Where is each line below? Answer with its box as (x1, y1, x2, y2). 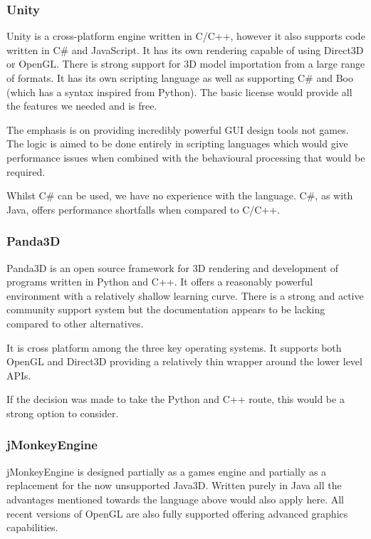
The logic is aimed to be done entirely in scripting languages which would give (6, 136, 348, 151)
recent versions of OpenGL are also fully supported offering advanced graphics (6, 506, 348, 520)
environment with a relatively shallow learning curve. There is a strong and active (6, 288, 364, 303)
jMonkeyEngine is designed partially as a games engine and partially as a (6, 464, 327, 478)
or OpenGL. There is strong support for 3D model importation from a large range (6, 56, 365, 71)
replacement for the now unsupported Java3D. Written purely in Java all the (6, 478, 342, 493)
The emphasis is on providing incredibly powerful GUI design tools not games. (6, 122, 349, 137)
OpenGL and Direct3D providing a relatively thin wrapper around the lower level (6, 354, 362, 369)
